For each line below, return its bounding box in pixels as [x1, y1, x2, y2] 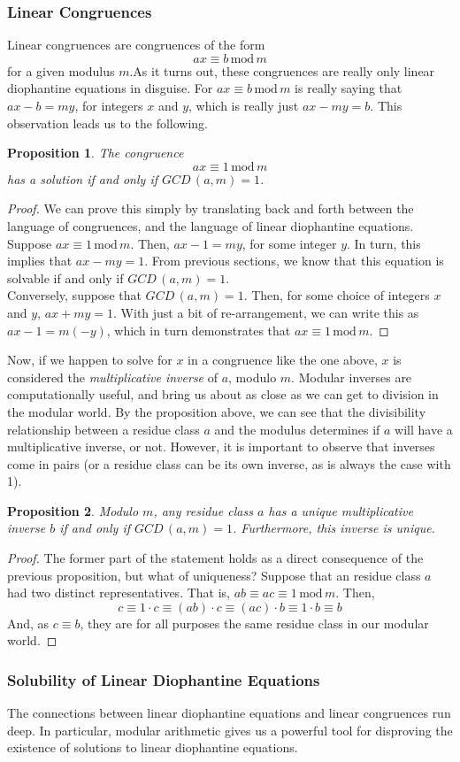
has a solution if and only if [7, 169, 157, 188]
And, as [7, 613, 50, 632]
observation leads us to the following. [7, 113, 208, 132]
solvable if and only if [7, 268, 124, 287]
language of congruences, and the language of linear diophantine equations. [7, 216, 414, 235]
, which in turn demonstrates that [106, 320, 291, 339]
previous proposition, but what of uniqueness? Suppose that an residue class [7, 566, 421, 584]
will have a [395, 419, 453, 438]
